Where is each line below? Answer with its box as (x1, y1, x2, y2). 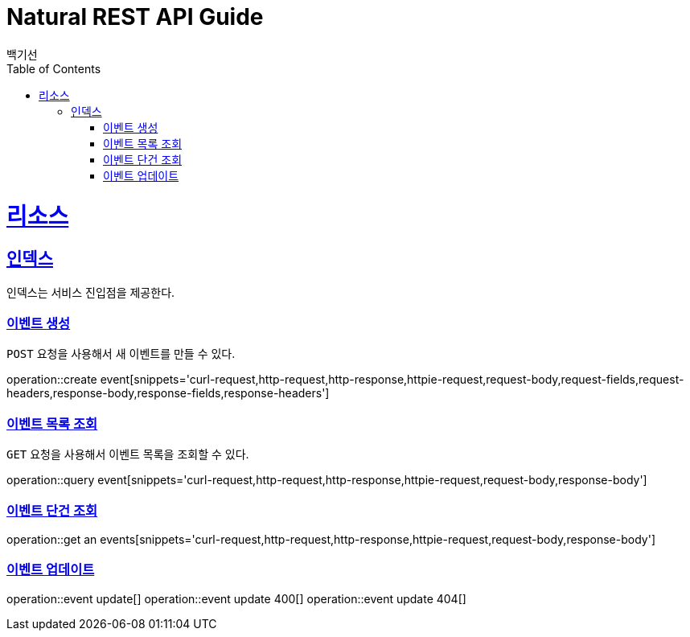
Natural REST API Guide (6, 3, 264, 31)
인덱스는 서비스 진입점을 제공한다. (6, 285, 175, 299)
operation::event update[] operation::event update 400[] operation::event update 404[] (6, 591, 466, 606)
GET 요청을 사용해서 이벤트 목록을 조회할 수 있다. (6, 447, 249, 462)
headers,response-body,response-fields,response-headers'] (6, 386, 330, 401)
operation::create (6, 372, 97, 387)
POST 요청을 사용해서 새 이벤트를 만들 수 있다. (6, 347, 236, 361)
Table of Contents (6, 61, 101, 76)
